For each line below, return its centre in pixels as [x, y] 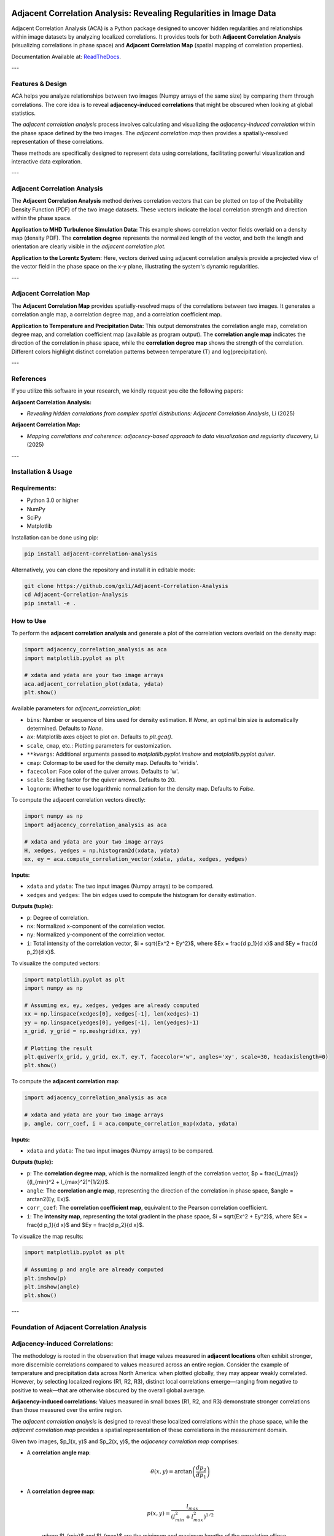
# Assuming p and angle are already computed [94, 1270]
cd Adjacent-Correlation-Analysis [76, 595]
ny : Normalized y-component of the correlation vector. [96, 935]
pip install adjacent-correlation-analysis [91, 554]
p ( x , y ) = [158, 1513]
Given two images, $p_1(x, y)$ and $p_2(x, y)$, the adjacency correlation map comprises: [125, 1441]
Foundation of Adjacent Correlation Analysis [79, 1327]
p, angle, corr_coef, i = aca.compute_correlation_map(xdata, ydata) [131, 1123]
